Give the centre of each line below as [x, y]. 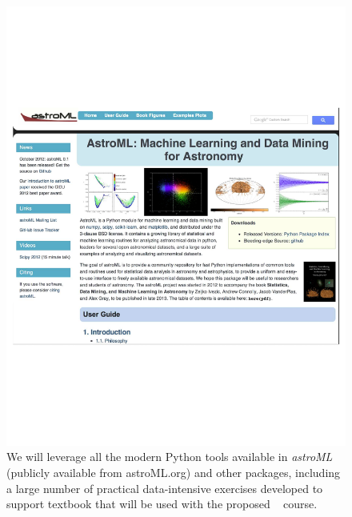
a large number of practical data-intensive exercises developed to [165, 488]
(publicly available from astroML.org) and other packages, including [174, 473]
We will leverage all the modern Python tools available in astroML [170, 457]
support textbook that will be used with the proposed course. [162, 504]
